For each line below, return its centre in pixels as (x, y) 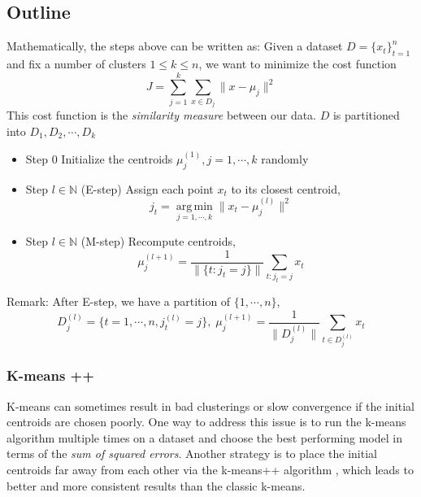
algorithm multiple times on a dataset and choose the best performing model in (204, 437)
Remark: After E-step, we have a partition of (119, 301)
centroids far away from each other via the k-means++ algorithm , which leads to (210, 469)
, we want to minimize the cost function (297, 63)
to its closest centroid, (286, 188)
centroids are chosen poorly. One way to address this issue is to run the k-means (206, 422)
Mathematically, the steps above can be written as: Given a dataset (175, 46)
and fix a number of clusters (76, 63)
